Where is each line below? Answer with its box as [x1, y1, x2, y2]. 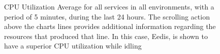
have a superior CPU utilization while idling [4, 40, 142, 51]
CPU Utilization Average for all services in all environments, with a [4, 1, 214, 11]
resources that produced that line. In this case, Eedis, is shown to [4, 30, 208, 41]
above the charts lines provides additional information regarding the [4, 21, 216, 31]
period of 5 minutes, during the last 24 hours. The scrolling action [4, 11, 210, 21]
